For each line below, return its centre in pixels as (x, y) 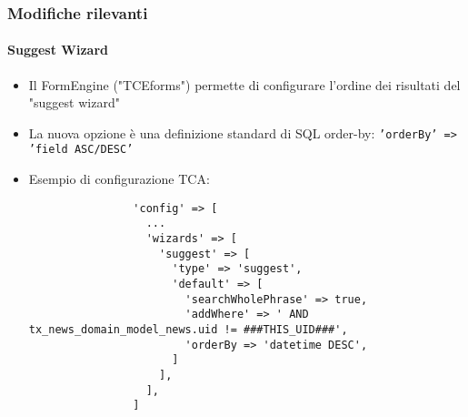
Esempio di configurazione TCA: (119, 179)
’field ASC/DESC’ (81, 150)
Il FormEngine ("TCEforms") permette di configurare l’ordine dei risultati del (244, 84)
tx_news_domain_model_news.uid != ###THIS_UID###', (188, 329)
